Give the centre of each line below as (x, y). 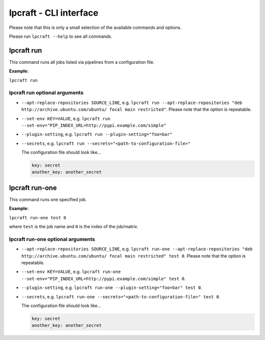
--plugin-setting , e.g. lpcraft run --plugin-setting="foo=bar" (97, 134)
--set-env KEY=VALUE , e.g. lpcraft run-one (71, 272)
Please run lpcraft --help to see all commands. (61, 36)
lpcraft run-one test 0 (38, 218)
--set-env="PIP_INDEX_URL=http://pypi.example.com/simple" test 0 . (104, 278)
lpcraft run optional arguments (46, 93)
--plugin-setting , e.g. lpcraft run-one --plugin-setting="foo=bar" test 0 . (112, 288)
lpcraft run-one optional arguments (52, 239)
